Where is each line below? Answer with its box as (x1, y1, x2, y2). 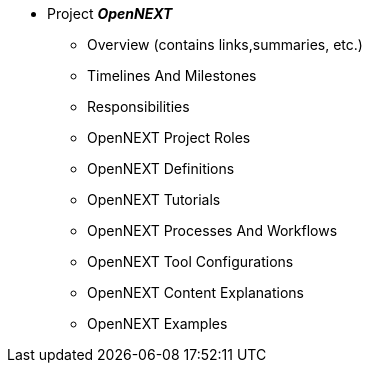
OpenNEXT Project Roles (87, 129, 251, 146)
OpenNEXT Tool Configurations (87, 253, 294, 270)
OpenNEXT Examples (87, 315, 228, 332)
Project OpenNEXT (47, 5, 173, 22)
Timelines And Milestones (87, 67, 257, 84)
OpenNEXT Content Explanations (87, 284, 304, 301)
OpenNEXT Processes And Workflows (87, 222, 338, 239)
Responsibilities (87, 98, 190, 115)
